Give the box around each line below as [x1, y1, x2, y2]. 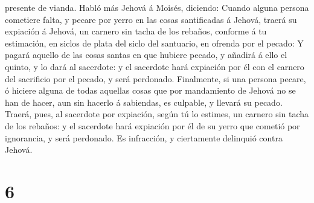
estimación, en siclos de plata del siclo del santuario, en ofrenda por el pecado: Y [5, 36, 304, 49]
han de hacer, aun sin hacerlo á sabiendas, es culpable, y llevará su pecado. [5, 95, 283, 108]
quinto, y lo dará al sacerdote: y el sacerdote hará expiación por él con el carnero [5, 60, 304, 72]
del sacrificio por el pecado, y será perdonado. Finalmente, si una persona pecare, [5, 72, 306, 85]
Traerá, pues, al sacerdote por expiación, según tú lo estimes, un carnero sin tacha [5, 108, 309, 120]
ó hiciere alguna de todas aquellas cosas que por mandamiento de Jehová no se [5, 84, 296, 97]
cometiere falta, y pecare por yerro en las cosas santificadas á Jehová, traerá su [5, 13, 297, 25]
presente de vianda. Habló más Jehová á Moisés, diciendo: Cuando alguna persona [5, 1, 309, 13]
